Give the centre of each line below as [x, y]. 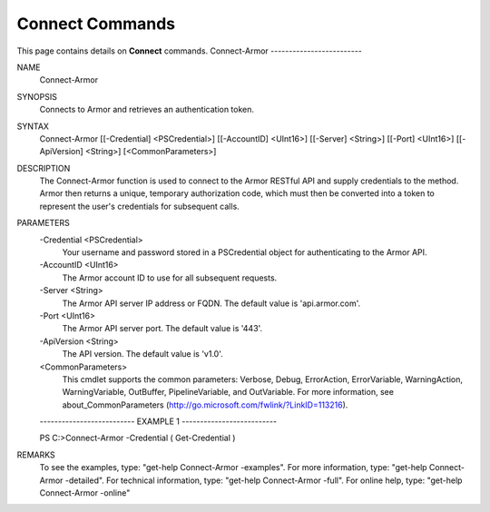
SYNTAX [33, 126]
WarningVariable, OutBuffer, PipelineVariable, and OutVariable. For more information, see [228, 392]
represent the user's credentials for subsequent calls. [139, 206]
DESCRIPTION [44, 168]
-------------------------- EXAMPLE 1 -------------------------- [158, 421]
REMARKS [36, 455]
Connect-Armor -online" [85, 493]
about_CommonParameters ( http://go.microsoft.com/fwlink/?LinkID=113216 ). [205, 405]
